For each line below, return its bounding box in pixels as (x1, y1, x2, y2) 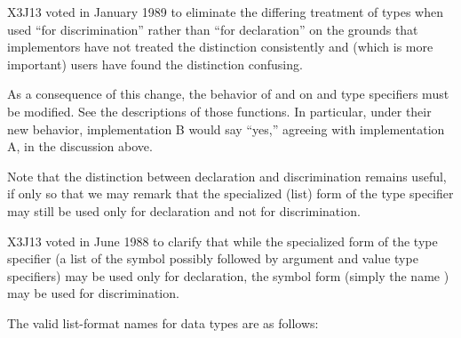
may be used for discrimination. (7, 284, 179, 302)
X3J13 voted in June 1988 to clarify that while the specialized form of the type (7, 231, 438, 250)
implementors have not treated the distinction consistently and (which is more (7, 37, 433, 56)
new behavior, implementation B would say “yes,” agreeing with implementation (7, 119, 445, 138)
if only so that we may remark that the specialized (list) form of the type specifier (7, 184, 454, 203)
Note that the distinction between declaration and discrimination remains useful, (7, 166, 447, 185)
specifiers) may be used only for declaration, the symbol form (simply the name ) (7, 266, 449, 285)
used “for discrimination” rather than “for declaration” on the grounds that (7, 20, 418, 38)
